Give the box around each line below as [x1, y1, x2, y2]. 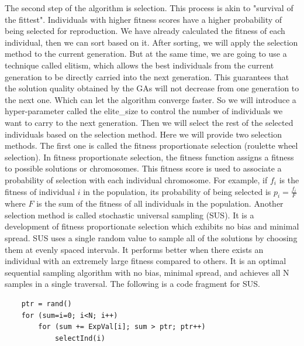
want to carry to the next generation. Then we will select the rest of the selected [5, 116, 293, 128]
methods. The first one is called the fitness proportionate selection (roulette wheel [5, 139, 298, 152]
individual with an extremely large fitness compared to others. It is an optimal [5, 255, 286, 267]
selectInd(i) [54, 334, 105, 342]
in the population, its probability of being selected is [83, 185, 271, 197]
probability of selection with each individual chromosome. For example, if [5, 173, 268, 186]
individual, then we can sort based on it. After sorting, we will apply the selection [5, 36, 298, 48]
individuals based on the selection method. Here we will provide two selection [5, 128, 282, 140]
